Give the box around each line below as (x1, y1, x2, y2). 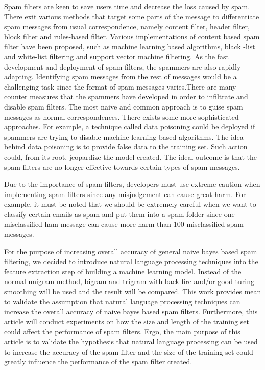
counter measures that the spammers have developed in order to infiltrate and (4, 91, 248, 102)
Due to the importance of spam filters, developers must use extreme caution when (4, 179, 260, 189)
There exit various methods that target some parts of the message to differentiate (4, 11, 259, 21)
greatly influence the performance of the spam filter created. (4, 356, 192, 367)
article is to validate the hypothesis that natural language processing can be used (4, 336, 258, 346)
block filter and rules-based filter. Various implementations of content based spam (4, 31, 260, 41)
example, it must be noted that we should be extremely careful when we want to (4, 199, 256, 209)
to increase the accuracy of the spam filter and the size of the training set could (4, 346, 253, 357)
